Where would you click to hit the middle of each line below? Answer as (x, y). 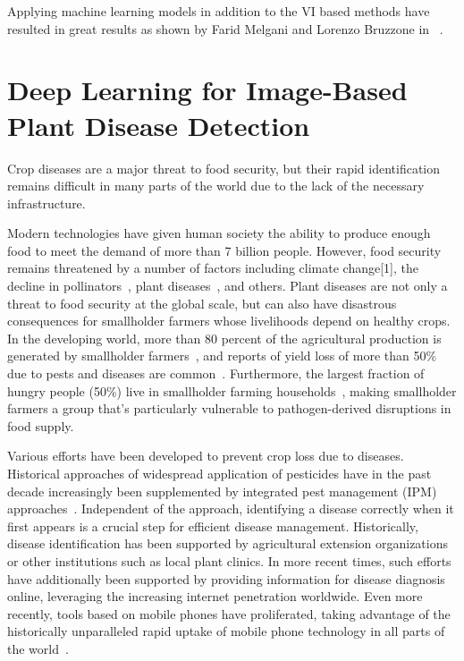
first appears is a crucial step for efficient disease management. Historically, (213, 525)
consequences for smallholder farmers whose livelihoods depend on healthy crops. (229, 321)
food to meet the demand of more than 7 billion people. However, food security (224, 250)
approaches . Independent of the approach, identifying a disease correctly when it (231, 508)
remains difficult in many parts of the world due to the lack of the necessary (216, 186)
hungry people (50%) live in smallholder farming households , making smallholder (232, 390)
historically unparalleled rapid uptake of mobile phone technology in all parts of (226, 631)
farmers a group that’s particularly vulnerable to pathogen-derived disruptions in (229, 408)
